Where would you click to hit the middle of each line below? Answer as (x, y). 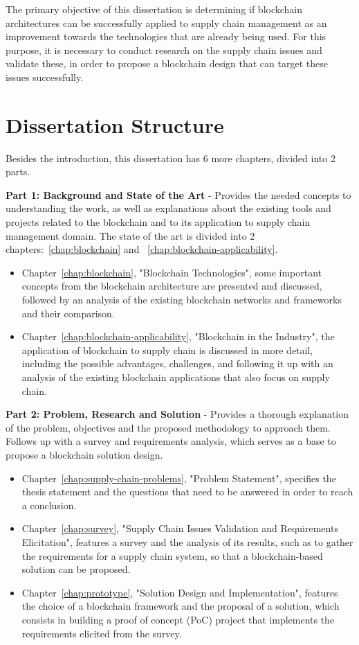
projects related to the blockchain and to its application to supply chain (158, 222)
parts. (18, 171)
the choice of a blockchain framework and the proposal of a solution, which (181, 606)
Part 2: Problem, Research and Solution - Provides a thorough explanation (177, 414)
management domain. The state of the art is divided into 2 (130, 235)
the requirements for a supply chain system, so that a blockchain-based (172, 555)
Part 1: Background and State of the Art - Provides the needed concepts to (178, 194)
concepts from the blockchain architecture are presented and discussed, (172, 286)
